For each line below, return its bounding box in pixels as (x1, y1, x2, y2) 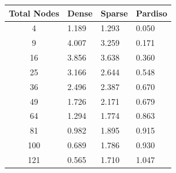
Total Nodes (9, 6, 59, 19)
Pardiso (136, 6, 167, 19)
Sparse (101, 6, 128, 19)
